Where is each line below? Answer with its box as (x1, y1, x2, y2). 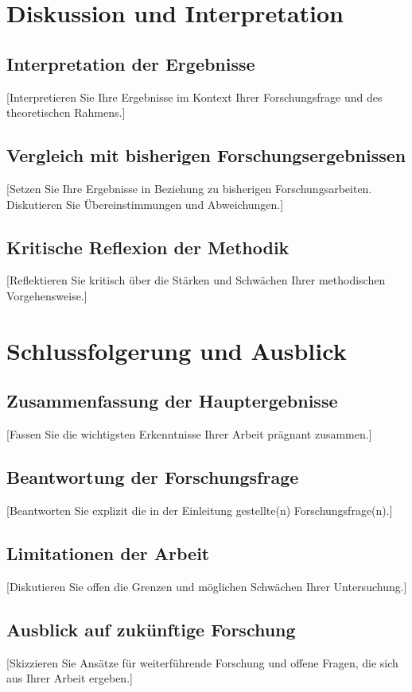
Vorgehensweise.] (6, 287, 87, 303)
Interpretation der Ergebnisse (6, 51, 255, 75)
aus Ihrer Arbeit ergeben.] (6, 670, 133, 686)
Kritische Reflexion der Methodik (6, 234, 290, 259)
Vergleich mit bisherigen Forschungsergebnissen (6, 143, 406, 168)
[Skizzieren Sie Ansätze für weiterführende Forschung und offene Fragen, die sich (6, 654, 398, 671)
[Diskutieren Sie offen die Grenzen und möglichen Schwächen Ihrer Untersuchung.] (6, 578, 407, 594)
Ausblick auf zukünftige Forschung (6, 617, 296, 641)
